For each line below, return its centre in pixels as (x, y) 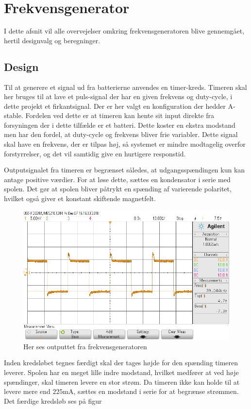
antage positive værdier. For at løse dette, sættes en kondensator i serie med (117, 179)
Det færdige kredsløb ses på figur (53, 400)
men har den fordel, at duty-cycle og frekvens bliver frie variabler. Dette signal (121, 134)
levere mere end (27, 391)
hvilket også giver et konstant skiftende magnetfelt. (80, 198)
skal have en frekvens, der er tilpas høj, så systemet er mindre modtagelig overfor (125, 144)
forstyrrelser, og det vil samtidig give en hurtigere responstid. (95, 153)
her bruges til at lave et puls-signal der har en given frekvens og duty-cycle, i (118, 96)
